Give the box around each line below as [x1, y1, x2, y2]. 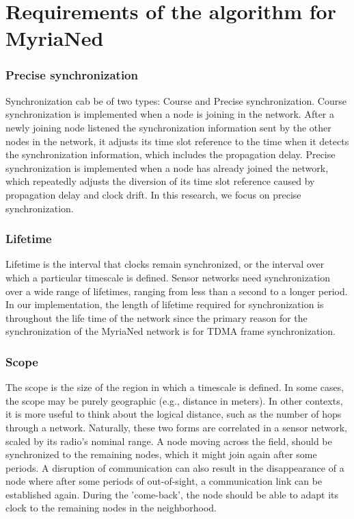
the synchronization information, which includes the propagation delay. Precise [5, 147, 336, 162]
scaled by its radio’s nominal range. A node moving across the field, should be [5, 433, 332, 448]
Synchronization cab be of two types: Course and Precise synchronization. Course [5, 93, 346, 107]
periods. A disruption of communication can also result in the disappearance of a [5, 460, 344, 474]
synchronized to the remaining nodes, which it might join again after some [5, 447, 317, 461]
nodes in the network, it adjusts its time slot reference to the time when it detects [5, 134, 349, 148]
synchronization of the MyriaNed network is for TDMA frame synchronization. [5, 324, 336, 338]
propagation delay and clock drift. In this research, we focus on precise [5, 187, 301, 201]
